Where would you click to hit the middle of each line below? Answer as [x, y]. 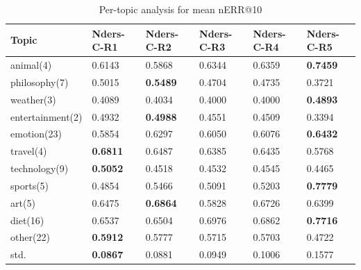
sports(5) [30, 185]
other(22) [30, 237]
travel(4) [29, 151]
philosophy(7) [40, 82]
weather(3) [33, 99]
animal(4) [31, 65]
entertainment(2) [47, 116]
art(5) [23, 202]
